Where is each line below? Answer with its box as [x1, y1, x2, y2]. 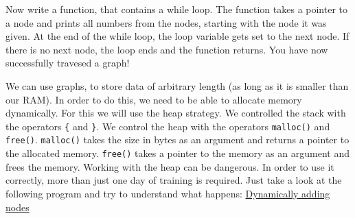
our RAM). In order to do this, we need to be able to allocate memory [5, 92, 302, 106]
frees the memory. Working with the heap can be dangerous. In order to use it [5, 159, 334, 173]
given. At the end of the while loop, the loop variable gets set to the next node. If [5, 29, 350, 43]
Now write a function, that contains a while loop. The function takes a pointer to [5, 2, 348, 16]
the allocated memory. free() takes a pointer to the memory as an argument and [5, 146, 350, 160]
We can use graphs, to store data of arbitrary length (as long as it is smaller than [5, 78, 349, 93]
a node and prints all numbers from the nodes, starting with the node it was [5, 15, 327, 29]
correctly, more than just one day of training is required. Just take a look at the [5, 173, 342, 187]
